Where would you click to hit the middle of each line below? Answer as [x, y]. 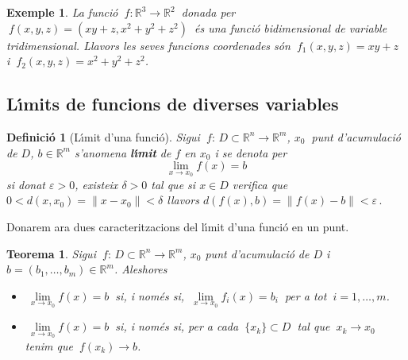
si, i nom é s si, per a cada [177, 326]
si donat [26, 184]
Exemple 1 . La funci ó [62, 12]
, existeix [96, 184]
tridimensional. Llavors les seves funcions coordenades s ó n [148, 45]
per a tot [306, 295]
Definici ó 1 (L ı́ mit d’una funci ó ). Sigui [103, 136]
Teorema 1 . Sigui [51, 253]
